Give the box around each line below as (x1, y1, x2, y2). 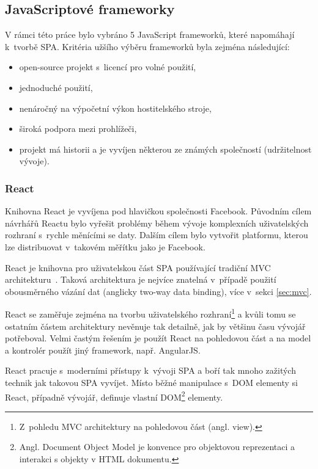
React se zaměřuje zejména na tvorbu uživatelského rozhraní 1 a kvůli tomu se (5, 306, 296, 320)
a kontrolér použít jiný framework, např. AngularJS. (5, 343, 201, 356)
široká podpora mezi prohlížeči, (19, 122, 137, 135)
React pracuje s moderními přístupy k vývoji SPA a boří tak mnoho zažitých (5, 364, 296, 377)
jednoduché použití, (19, 81, 93, 93)
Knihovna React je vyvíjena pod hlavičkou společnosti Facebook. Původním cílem (5, 205, 312, 217)
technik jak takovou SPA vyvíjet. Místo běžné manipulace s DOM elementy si (5, 376, 298, 388)
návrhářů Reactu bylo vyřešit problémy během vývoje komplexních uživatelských (5, 216, 309, 229)
